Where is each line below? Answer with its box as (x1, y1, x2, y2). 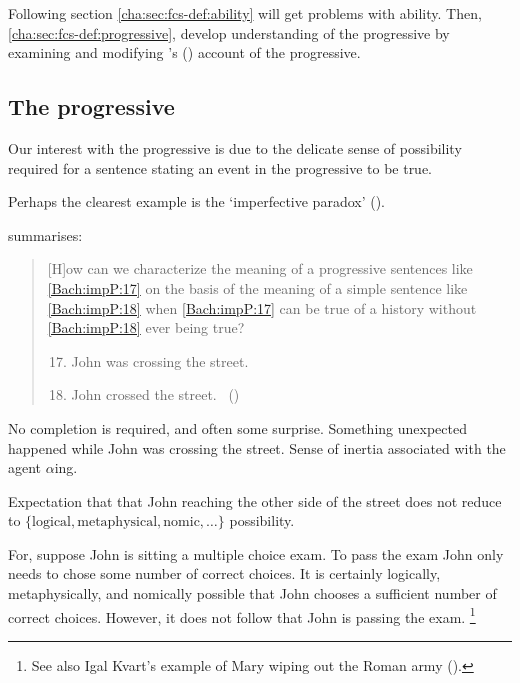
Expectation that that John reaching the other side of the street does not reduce (8, 490, 502, 511)
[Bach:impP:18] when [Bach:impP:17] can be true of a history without (47, 297, 477, 318)
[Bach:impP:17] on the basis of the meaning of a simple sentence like (47, 277, 468, 298)
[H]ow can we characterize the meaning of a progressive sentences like (47, 258, 473, 279)
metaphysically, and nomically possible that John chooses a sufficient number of (8, 583, 497, 604)
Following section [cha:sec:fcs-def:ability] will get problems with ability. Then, (8, 3, 482, 23)
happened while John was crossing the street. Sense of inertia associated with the (8, 437, 506, 458)
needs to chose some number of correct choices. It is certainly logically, (8, 563, 441, 584)
